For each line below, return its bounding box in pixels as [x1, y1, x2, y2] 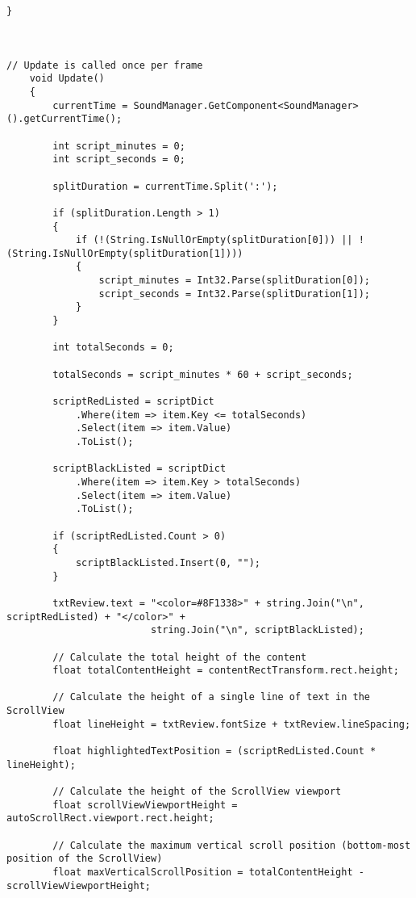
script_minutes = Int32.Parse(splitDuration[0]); [98, 275, 371, 287]
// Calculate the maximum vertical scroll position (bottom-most [52, 839, 411, 851]
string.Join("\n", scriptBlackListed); [150, 624, 364, 636]
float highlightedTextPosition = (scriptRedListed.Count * [52, 745, 376, 757]
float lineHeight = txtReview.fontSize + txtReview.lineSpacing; [52, 718, 411, 730]
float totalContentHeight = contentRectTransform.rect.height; [52, 665, 399, 677]
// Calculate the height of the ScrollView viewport [52, 786, 342, 798]
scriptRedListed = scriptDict [52, 396, 214, 408]
